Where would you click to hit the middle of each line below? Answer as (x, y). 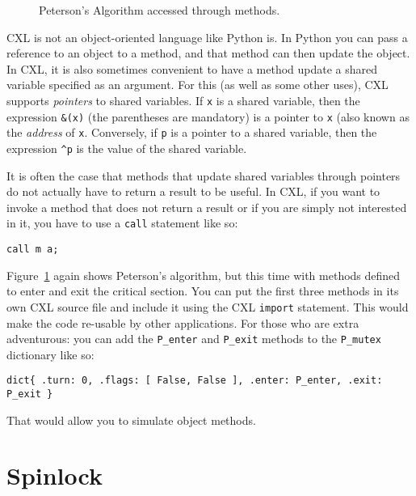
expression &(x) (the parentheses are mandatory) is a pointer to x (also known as (208, 116)
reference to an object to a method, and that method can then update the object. (208, 53)
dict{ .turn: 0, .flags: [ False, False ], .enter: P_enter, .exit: (195, 381)
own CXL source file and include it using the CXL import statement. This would (208, 306)
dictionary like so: (50, 354)
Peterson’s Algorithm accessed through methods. (160, 10)
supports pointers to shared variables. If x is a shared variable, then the (183, 100)
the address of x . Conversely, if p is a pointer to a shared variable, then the (192, 132)
